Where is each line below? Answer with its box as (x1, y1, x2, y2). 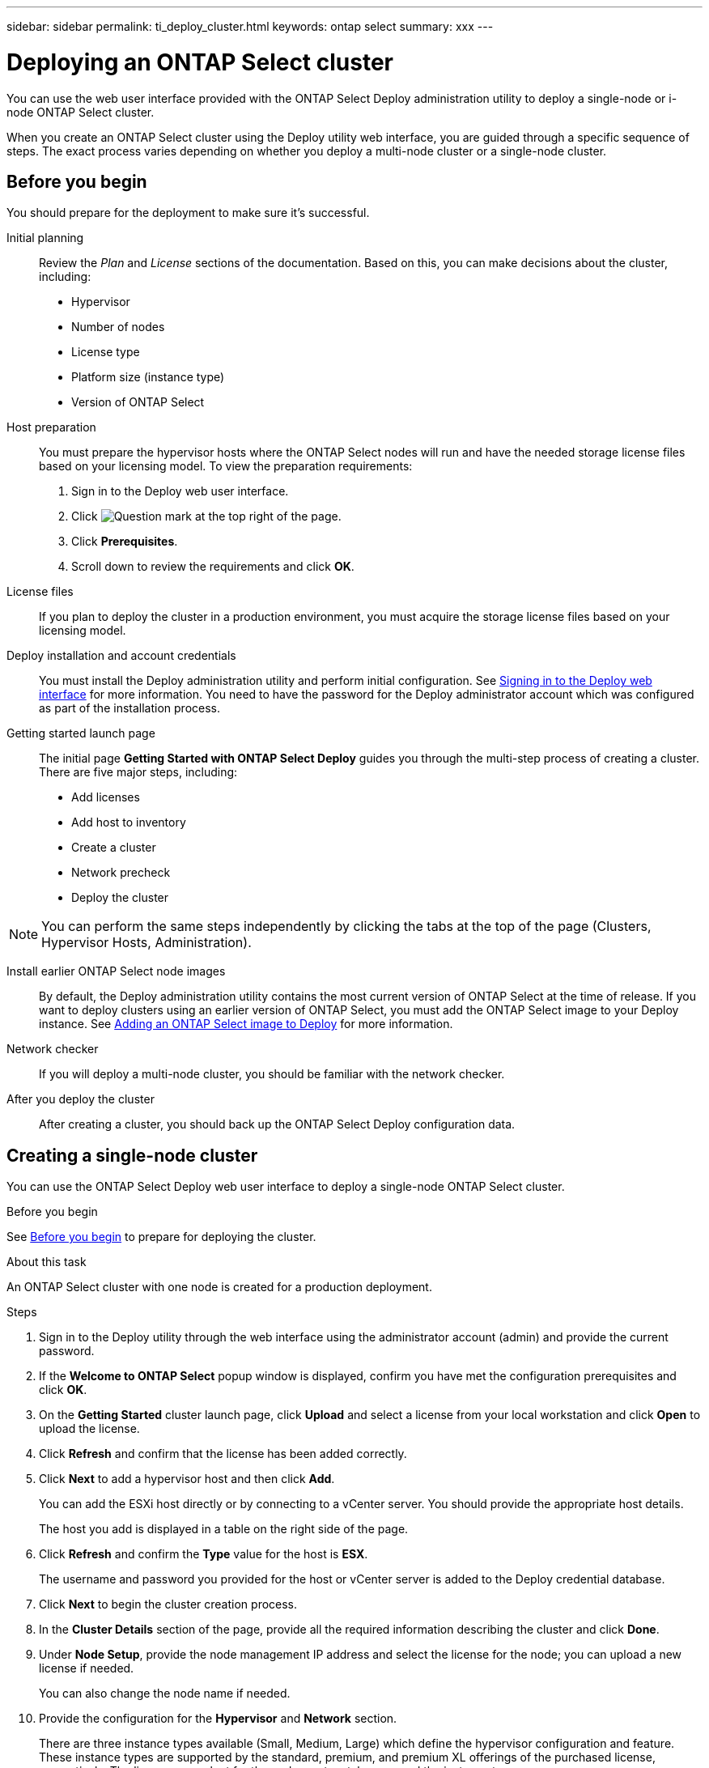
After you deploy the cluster (6, 1092, 155, 1107)
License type (71, 345, 140, 359)
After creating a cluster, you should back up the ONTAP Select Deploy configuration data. (39, 1117, 516, 1132)
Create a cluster (71, 840, 156, 855)
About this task (6, 1255, 87, 1269)
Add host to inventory (71, 815, 186, 830)
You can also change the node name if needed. (39, 1686, 291, 1701)
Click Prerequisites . (71, 534, 178, 549)
